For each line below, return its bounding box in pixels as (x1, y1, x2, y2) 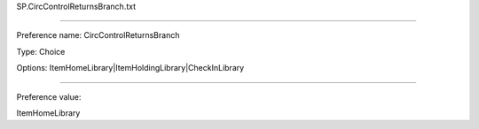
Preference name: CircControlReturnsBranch (16, 30, 180, 41)
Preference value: (16, 91, 82, 102)
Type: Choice (16, 46, 66, 57)
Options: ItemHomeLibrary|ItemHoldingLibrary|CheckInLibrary (16, 63, 245, 73)
